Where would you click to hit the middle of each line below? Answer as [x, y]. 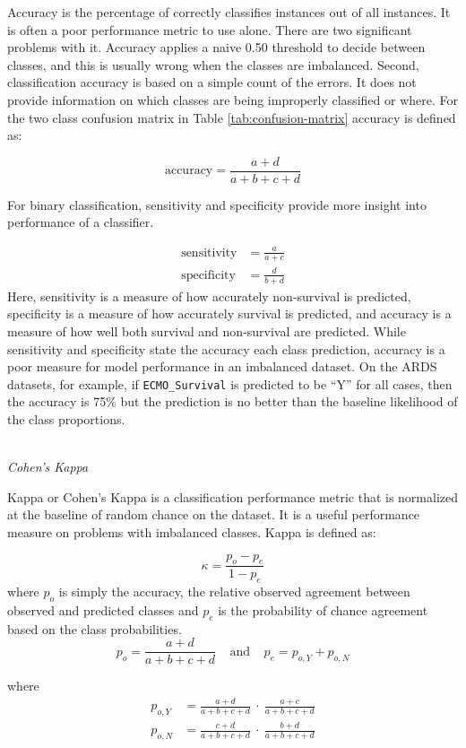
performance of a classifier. [81, 222]
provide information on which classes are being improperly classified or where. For [233, 99]
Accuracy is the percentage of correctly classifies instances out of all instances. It [229, 12]
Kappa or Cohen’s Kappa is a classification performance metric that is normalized [233, 496]
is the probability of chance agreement [323, 609]
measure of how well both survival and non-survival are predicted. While [207, 331]
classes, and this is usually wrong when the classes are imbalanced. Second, [213, 64]
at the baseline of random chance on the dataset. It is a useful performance [214, 514]
